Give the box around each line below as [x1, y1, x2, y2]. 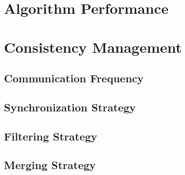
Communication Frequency [4, 70, 144, 86]
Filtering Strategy [4, 128, 98, 143]
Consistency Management [4, 36, 182, 57]
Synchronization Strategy [4, 99, 136, 114]
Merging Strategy [4, 157, 96, 173]
